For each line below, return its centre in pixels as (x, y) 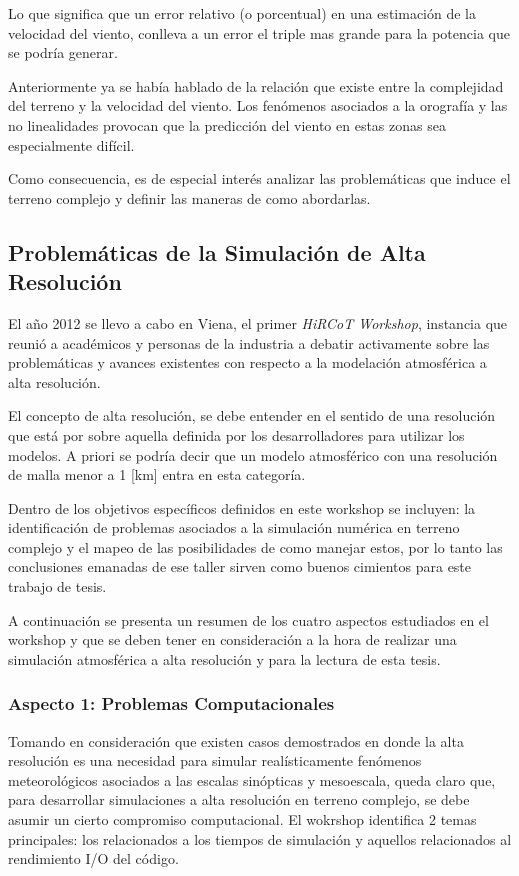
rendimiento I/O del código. (93, 858)
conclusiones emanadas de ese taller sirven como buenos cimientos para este (240, 566)
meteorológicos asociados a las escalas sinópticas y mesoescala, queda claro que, (252, 779)
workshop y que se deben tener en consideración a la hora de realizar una (232, 639)
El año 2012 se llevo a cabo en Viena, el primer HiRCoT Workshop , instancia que (258, 322)
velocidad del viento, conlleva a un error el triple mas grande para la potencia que (259, 32)
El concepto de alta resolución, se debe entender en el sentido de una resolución (252, 415)
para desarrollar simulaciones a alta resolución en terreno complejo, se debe (239, 799)
